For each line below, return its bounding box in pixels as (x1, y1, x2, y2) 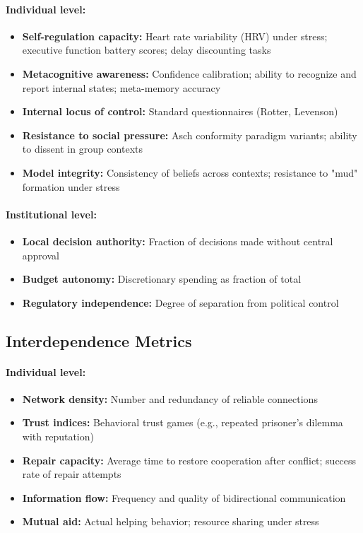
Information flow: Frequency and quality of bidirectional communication (22, 490, 346, 505)
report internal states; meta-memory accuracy (22, 80, 221, 95)
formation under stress (22, 179, 120, 194)
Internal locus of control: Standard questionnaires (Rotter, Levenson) (22, 104, 338, 119)
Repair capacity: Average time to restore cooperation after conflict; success (22, 452, 357, 467)
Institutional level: (6, 206, 97, 221)
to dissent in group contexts (22, 141, 143, 156)
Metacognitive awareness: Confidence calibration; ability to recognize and (22, 66, 357, 81)
